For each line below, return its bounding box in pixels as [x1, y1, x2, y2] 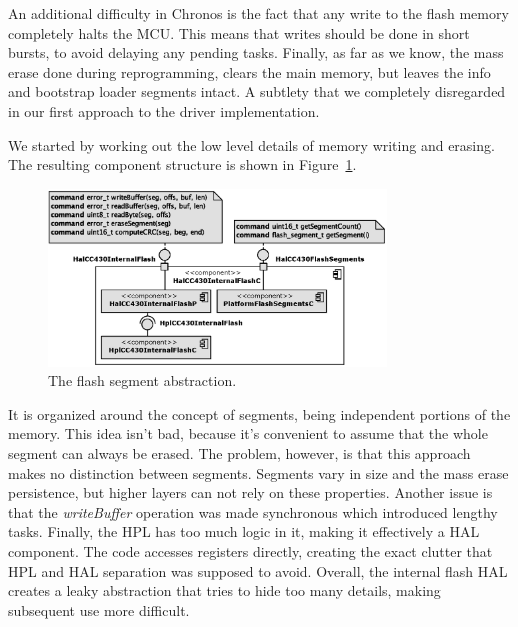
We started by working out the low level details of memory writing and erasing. [8, 134, 495, 155]
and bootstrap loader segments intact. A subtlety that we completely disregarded [8, 81, 506, 102]
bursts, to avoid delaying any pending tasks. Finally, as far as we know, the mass [8, 42, 504, 63]
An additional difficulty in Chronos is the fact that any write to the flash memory [8, 3, 509, 23]
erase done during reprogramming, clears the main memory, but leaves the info [8, 61, 491, 82]
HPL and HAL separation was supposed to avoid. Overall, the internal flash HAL [8, 560, 508, 581]
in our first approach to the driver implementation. [8, 100, 320, 121]
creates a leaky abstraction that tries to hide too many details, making [8, 580, 441, 601]
